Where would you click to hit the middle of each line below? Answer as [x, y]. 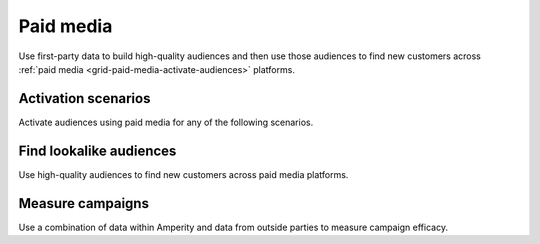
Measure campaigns [84, 203]
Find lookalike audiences [97, 150]
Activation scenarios [84, 98]
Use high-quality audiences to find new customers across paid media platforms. [183, 174]
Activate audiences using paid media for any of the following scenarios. [166, 122]
